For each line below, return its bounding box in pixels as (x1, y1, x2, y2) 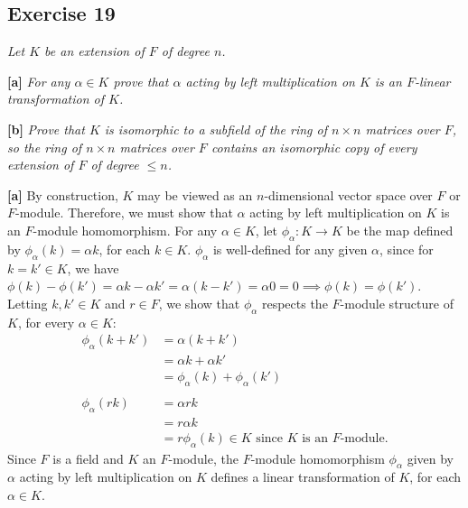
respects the (261, 293, 328, 312)
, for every (17, 312, 75, 331)
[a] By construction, (7, 185, 118, 204)
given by (407, 448, 454, 467)
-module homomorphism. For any (33, 220, 218, 239)
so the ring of (7, 137, 82, 156)
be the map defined (346, 220, 454, 239)
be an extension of (44, 42, 145, 60)
